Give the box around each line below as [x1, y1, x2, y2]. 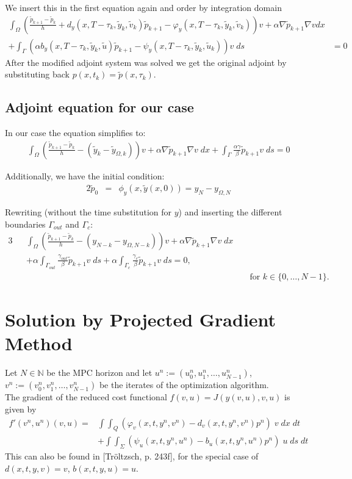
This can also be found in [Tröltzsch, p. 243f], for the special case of [5, 450, 259, 463]
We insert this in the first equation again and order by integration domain [5, 1, 282, 13]
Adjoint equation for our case [5, 98, 194, 117]
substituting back [5, 68, 70, 81]
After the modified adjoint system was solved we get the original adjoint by [5, 56, 287, 68]
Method [5, 331, 73, 356]
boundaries [5, 217, 46, 230]
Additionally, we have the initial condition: [5, 169, 165, 182]
